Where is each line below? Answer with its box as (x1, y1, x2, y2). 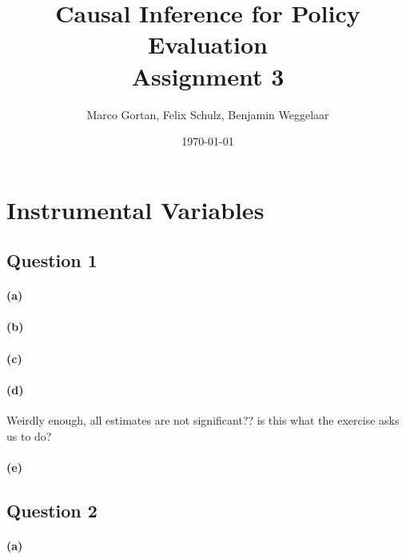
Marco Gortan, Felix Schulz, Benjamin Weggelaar (86, 106, 329, 122)
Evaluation (148, 28, 268, 61)
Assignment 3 (131, 59, 285, 92)
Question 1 (6, 248, 98, 273)
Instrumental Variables (6, 193, 265, 226)
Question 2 (6, 497, 98, 522)
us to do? (6, 427, 52, 444)
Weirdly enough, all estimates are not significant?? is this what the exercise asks (6, 412, 400, 429)
